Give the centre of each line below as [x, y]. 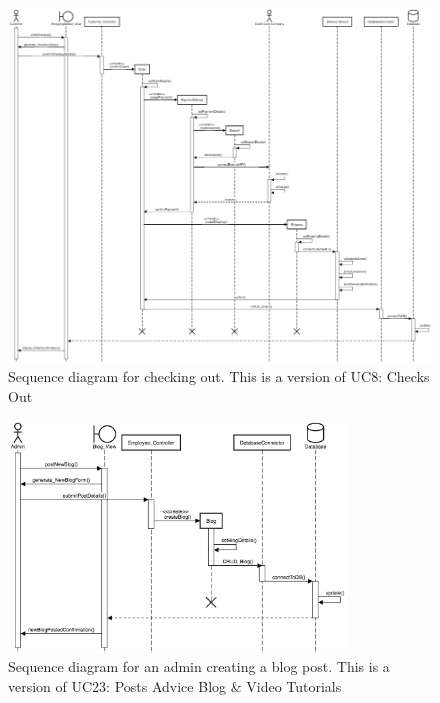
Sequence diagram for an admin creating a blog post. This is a [199, 666]
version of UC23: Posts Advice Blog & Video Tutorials [175, 685]
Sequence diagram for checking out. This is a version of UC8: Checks [219, 375]
